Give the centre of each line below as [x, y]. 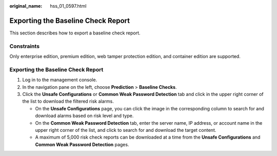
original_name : [26, 6]
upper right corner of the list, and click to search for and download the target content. [126, 130]
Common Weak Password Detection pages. [82, 144]
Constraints [25, 46]
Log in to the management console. [60, 80]
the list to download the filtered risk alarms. [68, 101]
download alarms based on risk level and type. [84, 116]
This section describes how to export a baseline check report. [75, 33]
